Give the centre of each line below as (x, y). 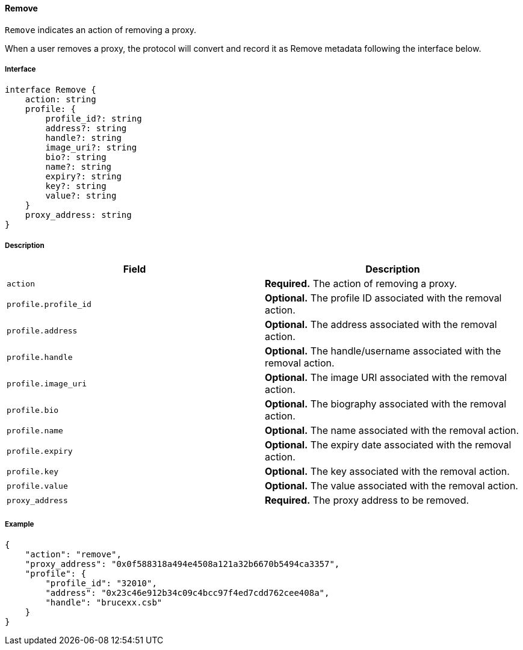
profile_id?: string (94, 119)
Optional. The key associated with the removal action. (387, 472)
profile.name (35, 430)
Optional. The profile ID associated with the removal (383, 298)
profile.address (42, 330)
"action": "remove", (73, 554)
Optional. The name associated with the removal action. (392, 431)
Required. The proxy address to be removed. (367, 500)
